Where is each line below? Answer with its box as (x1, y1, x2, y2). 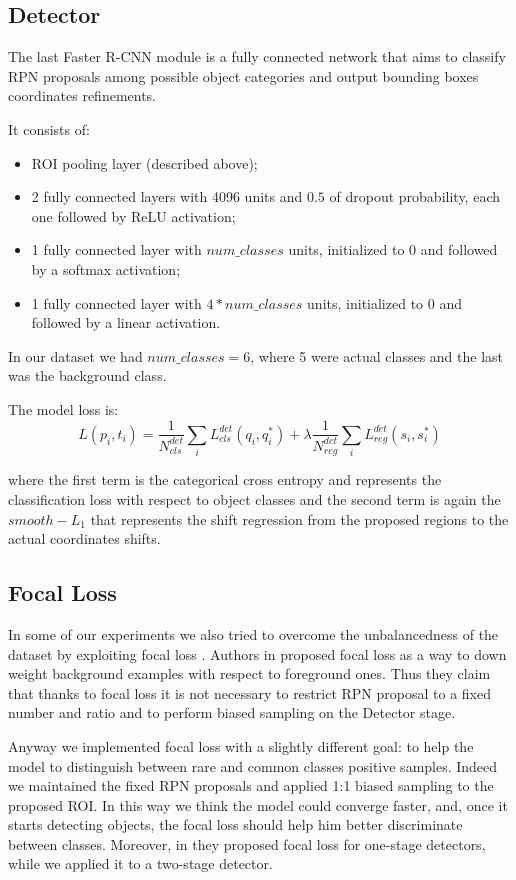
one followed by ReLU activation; (31, 205, 236, 226)
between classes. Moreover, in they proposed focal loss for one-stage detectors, (8, 833, 486, 854)
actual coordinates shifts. (8, 528, 161, 549)
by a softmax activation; (31, 258, 181, 279)
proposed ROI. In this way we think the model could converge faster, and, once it (8, 794, 508, 815)
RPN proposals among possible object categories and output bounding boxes (8, 65, 479, 86)
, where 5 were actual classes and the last (250, 345, 504, 366)
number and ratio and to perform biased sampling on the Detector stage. (8, 702, 456, 723)
